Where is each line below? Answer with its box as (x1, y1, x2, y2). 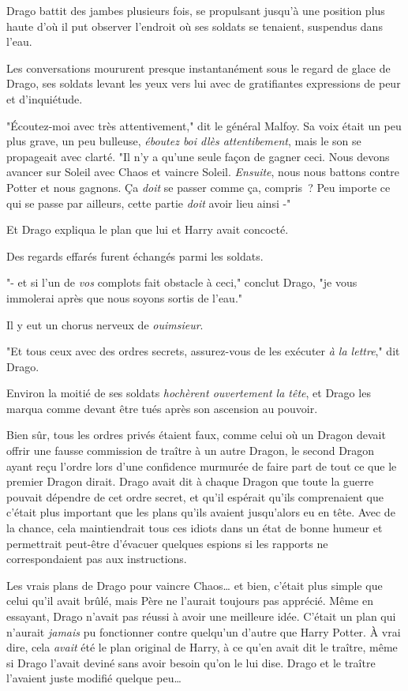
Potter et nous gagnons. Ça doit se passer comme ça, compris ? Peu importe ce (6, 178, 391, 195)
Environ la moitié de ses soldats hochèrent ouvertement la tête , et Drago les (6, 385, 371, 401)
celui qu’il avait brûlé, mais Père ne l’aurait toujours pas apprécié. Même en (6, 592, 373, 609)
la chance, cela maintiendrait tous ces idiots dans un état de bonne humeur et (6, 520, 383, 536)
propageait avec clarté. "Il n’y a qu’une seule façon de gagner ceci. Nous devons (6, 148, 390, 164)
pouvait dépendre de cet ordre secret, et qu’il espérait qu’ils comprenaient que (6, 488, 384, 505)
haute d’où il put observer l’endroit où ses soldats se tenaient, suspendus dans (6, 17, 383, 34)
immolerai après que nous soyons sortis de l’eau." (6, 289, 243, 306)
